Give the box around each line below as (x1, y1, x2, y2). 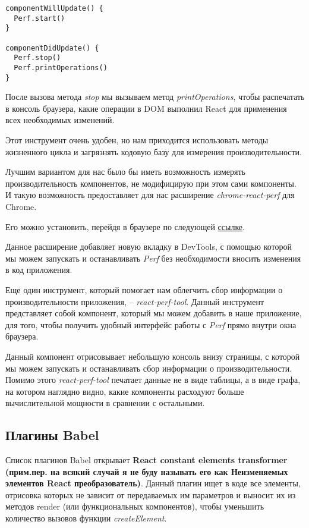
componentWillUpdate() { (5, 4, 103, 12)
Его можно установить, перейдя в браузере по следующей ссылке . (5, 220, 245, 232)
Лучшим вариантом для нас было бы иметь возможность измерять (5, 165, 245, 178)
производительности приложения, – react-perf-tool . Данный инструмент (5, 295, 264, 307)
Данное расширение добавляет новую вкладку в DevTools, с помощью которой (5, 240, 292, 253)
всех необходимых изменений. (5, 114, 115, 126)
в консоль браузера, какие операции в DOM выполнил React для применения (5, 102, 287, 114)
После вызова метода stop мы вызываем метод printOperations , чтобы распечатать (5, 90, 305, 103)
